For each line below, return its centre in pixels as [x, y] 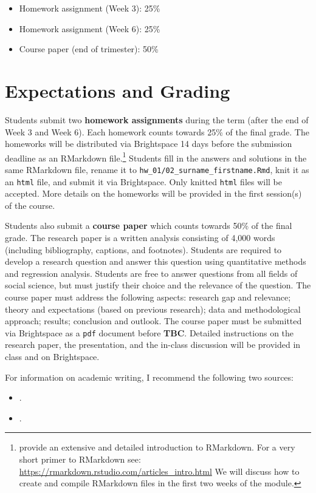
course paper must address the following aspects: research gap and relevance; [148, 297]
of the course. [30, 205]
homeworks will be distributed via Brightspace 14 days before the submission [149, 144]
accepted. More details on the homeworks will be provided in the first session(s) [153, 193]
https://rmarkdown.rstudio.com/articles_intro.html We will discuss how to [159, 471]
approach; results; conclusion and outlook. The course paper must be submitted [153, 321]
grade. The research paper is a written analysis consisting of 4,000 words [140, 238]
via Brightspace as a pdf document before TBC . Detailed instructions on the [149, 332]
